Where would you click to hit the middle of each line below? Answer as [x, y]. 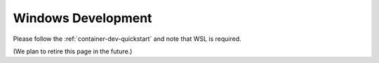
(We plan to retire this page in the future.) [73, 51]
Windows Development [82, 18]
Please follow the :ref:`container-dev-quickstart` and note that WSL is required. [127, 39]
